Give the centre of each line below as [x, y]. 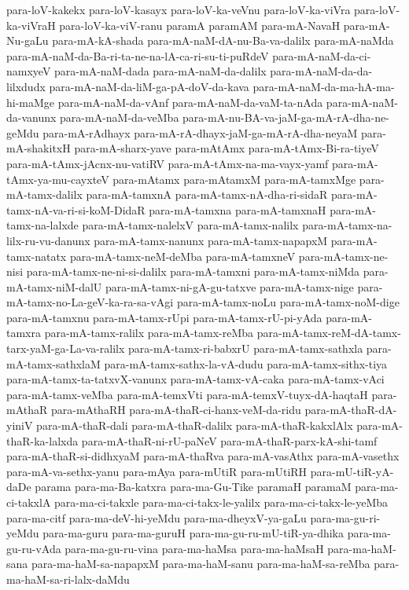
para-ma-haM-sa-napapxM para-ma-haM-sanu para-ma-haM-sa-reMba [201, 564]
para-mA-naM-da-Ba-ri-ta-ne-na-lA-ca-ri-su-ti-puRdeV [138, 55]
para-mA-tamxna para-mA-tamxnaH [238, 209]
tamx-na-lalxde [42, 225]
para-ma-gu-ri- [345, 517]
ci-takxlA [29, 502]
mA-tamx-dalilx [44, 194]
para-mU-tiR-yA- [352, 471]
